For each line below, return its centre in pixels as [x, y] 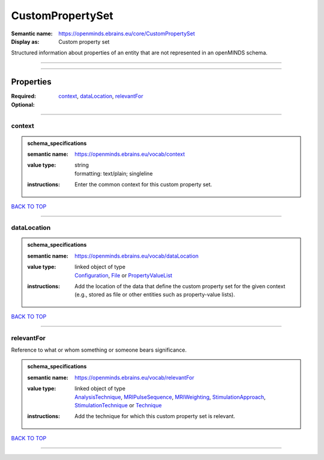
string [82, 165]
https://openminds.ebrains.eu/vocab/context [130, 154]
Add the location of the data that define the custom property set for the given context [180, 286]
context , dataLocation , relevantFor [101, 96]
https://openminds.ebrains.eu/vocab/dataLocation [137, 256]
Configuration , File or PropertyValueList [124, 275]
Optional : [23, 104]
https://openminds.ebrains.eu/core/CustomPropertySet [127, 34]
